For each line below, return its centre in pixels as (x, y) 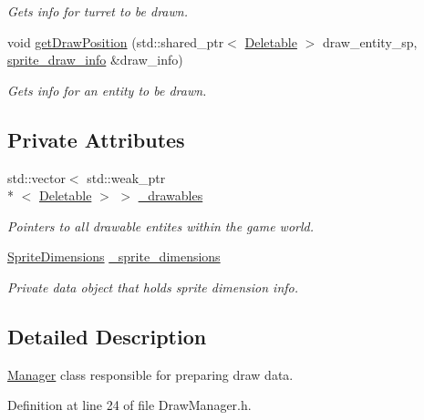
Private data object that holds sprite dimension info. (153, 287)
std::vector (36, 177)
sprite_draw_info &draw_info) (95, 60)
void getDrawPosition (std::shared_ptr (116, 41)
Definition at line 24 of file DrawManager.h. (129, 405)
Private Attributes (96, 139)
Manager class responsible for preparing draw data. (150, 374)
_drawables (171, 195)
